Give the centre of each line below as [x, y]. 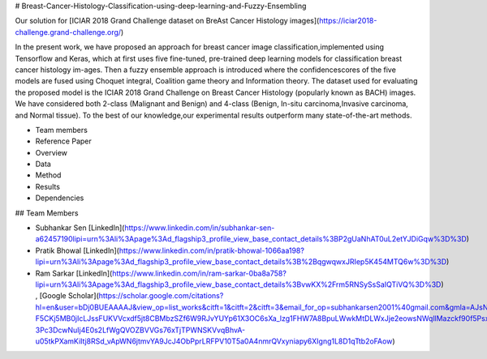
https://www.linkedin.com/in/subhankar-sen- [200, 228]
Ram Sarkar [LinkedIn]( [74, 273]
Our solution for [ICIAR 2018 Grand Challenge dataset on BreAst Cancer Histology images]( [167, 21]
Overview [52, 152]
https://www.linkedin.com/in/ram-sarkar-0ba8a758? [200, 273]
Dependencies [60, 198]
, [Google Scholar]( [67, 296]
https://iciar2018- [348, 21]
